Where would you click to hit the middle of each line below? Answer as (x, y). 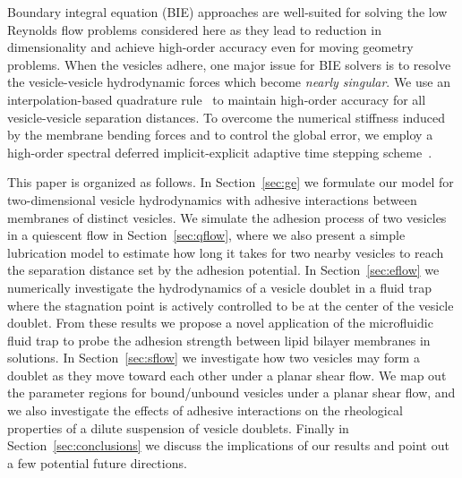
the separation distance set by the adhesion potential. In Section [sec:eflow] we (223, 270)
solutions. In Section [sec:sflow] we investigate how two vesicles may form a (214, 358)
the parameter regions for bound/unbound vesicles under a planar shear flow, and (231, 393)
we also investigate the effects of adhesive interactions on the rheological (205, 410)
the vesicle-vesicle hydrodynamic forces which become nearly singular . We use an (229, 82)
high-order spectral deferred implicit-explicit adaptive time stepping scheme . (220, 152)
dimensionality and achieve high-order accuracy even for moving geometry (210, 47)
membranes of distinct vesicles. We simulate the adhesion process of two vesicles (227, 217)
